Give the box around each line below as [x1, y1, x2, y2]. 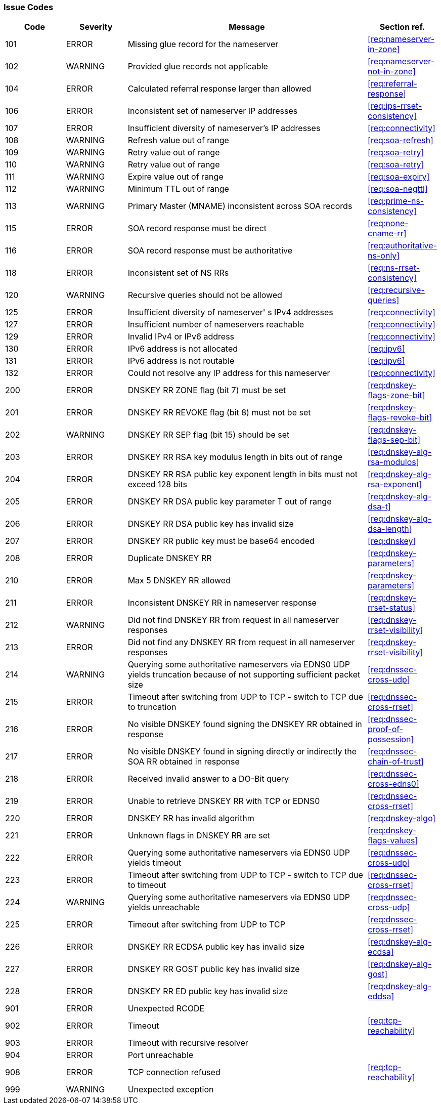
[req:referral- [368, 78, 417, 89]
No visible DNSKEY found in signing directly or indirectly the [127, 746, 357, 757]
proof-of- [368, 724, 404, 735]
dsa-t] [368, 501, 391, 512]
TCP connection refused [127, 1067, 221, 1078]
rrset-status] [368, 603, 416, 613]
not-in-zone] [368, 66, 416, 77]
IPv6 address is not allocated [127, 344, 238, 354]
